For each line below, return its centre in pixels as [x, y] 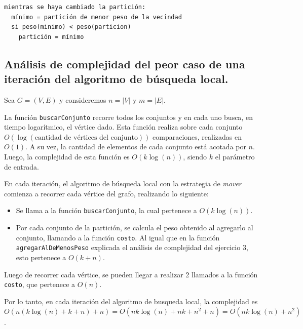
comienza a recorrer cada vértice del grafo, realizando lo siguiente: [106, 193]
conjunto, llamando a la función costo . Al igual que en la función [118, 237]
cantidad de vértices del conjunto [86, 137]
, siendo [195, 156]
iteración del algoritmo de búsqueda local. [116, 79]
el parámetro [235, 156]
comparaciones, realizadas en [197, 136]
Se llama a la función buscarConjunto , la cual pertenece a [106, 210]
